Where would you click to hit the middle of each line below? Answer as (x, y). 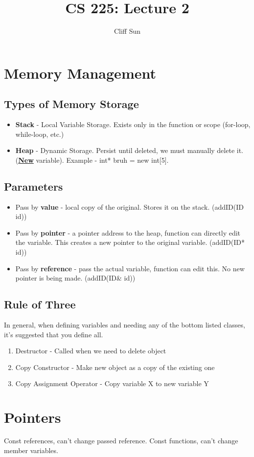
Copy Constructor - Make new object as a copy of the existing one (115, 367)
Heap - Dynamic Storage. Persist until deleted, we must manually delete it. (129, 150)
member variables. (31, 450)
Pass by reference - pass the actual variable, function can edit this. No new (130, 268)
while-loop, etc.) (40, 134)
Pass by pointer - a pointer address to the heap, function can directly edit (128, 232)
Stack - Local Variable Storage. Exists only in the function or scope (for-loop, (133, 124)
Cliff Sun (127, 31)
